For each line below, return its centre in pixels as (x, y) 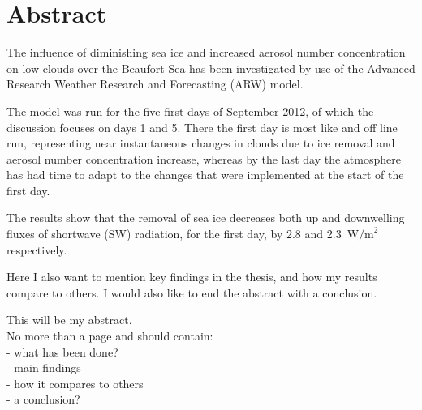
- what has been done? (62, 351)
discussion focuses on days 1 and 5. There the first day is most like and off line (202, 127)
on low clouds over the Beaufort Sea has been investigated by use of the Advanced (211, 68)
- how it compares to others (75, 383)
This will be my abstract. (69, 320)
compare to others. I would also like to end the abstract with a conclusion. (192, 292)
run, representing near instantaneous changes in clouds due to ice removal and (201, 143)
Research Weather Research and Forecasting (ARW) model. (155, 84)
